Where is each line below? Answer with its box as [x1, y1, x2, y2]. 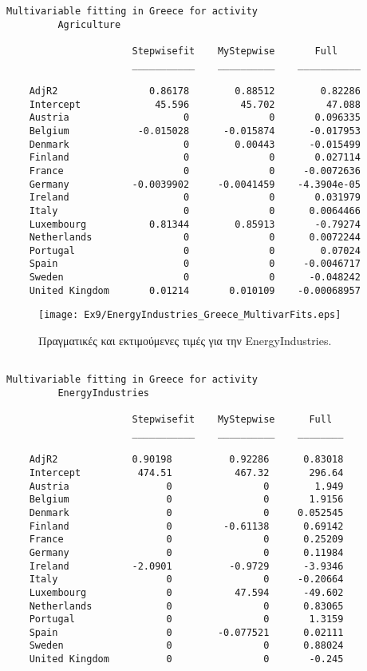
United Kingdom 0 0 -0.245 [29, 653, 344, 665]
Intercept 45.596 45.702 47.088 [29, 98, 361, 110]
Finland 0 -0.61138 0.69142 [29, 520, 344, 532]
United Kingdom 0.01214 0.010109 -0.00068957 [29, 284, 361, 296]
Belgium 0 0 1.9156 [29, 494, 344, 506]
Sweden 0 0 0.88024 [29, 640, 344, 652]
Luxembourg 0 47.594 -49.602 [29, 586, 344, 598]
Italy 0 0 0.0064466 [29, 204, 361, 216]
